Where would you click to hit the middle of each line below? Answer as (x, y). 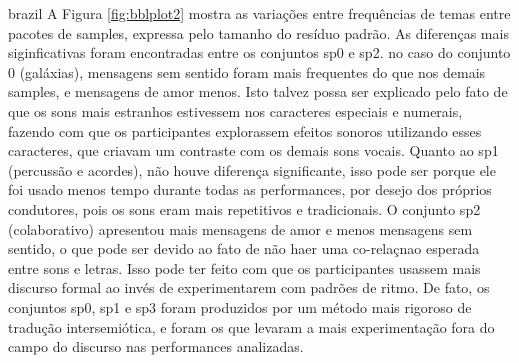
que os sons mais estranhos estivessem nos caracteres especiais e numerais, (235, 110)
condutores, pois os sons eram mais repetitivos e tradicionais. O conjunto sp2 (244, 208)
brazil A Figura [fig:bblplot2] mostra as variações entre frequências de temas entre (259, 13)
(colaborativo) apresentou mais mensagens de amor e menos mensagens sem (240, 228)
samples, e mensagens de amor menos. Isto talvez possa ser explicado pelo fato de (258, 91)
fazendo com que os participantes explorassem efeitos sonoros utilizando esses (245, 130)
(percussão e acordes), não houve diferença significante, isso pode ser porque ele (252, 169)
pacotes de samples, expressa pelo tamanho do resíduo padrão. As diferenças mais (258, 32)
